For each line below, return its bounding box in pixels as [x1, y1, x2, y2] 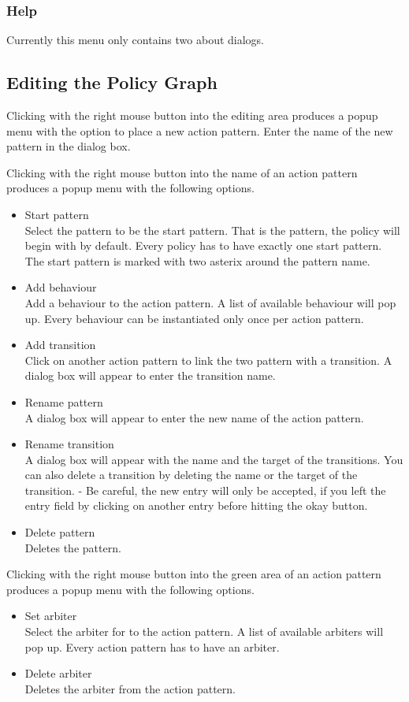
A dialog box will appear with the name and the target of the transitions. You [24, 451, 403, 467]
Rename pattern [24, 393, 103, 410]
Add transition [24, 336, 96, 353]
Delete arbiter [24, 665, 92, 682]
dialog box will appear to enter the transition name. [24, 367, 276, 384]
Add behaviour [24, 279, 97, 295]
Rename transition [24, 436, 114, 452]
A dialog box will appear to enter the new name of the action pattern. [24, 409, 364, 425]
